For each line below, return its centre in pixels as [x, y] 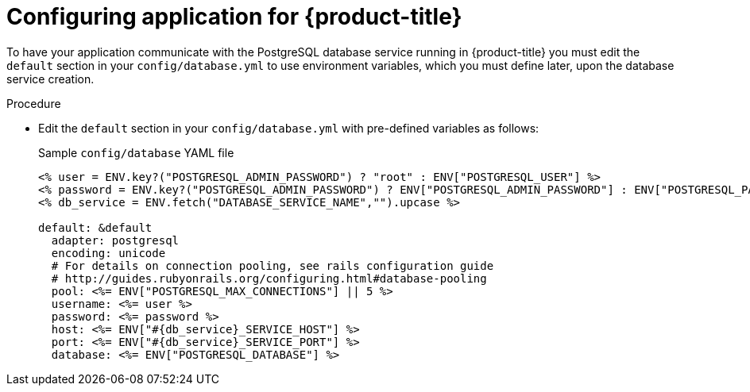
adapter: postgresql [115, 240]
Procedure [34, 103]
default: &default [95, 227]
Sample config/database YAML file [136, 152]
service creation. [50, 79]
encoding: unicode [108, 253]
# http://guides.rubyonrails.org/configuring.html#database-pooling [269, 278]
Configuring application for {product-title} [234, 17]
